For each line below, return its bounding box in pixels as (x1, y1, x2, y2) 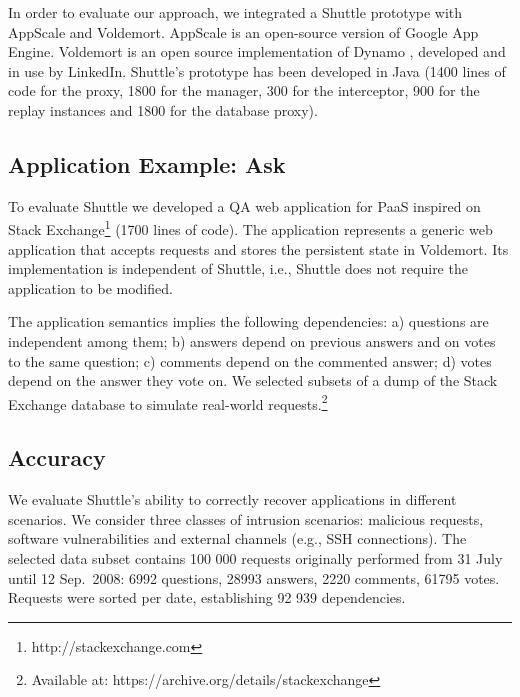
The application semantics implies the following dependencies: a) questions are (8, 311, 489, 332)
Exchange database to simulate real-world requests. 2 (8, 390, 328, 414)
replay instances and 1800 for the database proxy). (8, 99, 318, 120)
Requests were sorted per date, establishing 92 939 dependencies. (8, 587, 406, 608)
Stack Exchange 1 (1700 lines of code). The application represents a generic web (8, 216, 493, 240)
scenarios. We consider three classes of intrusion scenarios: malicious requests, (8, 508, 484, 529)
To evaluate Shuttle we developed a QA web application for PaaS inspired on (8, 195, 481, 216)
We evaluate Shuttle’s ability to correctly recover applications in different (8, 489, 457, 510)
